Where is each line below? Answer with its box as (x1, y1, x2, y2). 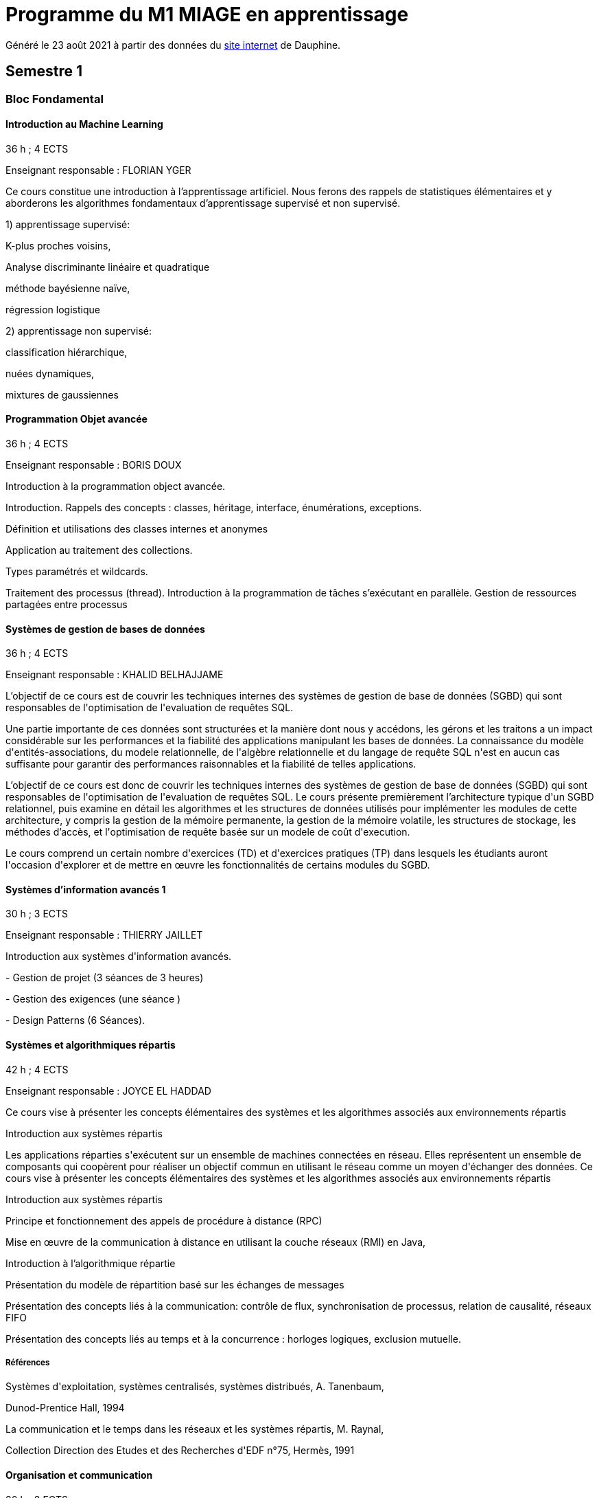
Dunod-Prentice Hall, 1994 (5, 1402, 125, 1414)
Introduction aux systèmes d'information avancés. (5, 950, 232, 963)
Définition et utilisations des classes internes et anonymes (5, 523, 268, 535)
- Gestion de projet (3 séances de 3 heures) (5, 972, 204, 984)
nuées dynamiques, (5, 367, 94, 379)
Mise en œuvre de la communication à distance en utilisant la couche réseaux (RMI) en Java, (5, 1236, 426, 1248)
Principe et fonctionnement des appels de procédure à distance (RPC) (5, 1214, 322, 1227)
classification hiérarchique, (5, 346, 128, 358)
